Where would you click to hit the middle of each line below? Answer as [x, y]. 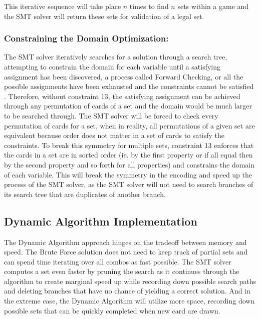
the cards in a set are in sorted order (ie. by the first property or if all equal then [128, 155]
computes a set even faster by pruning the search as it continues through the [122, 271]
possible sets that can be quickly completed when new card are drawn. [112, 310]
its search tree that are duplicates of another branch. [85, 194]
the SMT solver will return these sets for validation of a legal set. [104, 16]
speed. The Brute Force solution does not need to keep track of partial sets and [126, 252]
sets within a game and [213, 6]
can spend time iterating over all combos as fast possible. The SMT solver [118, 261]
